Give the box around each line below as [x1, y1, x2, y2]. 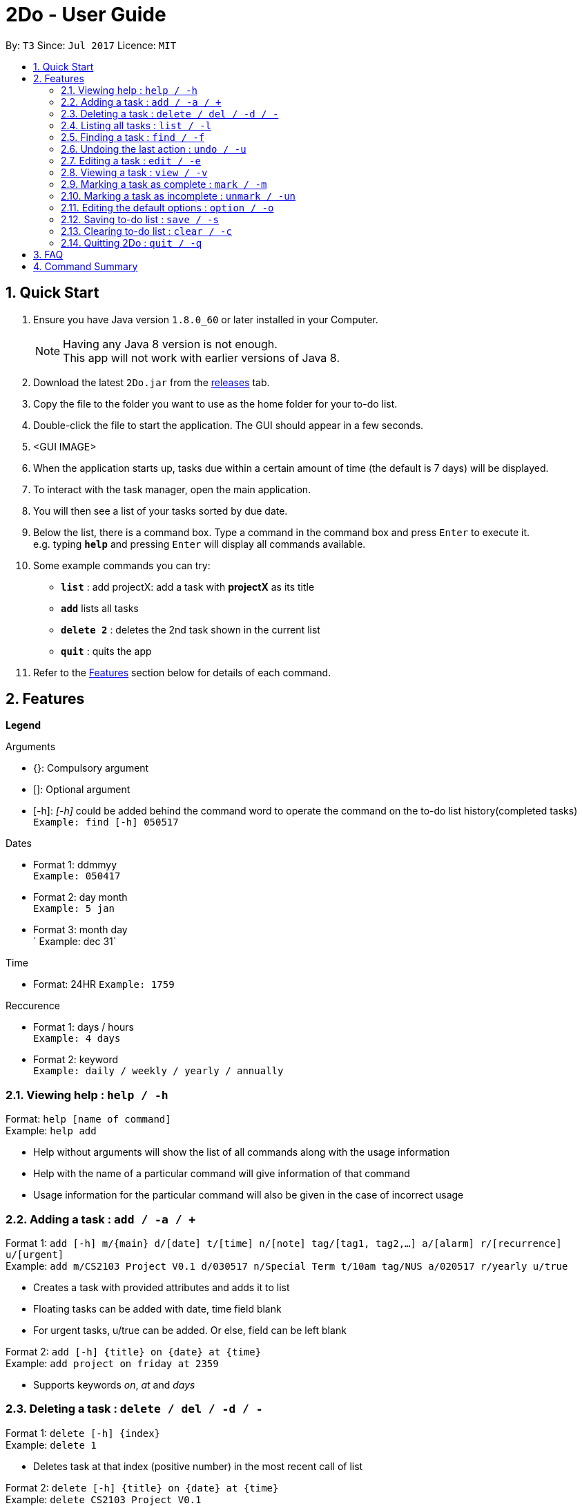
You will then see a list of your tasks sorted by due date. [33, 504, 288, 517]
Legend [6, 719, 41, 732]
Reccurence [6, 1000, 60, 1012]
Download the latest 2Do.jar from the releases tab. [33, 376, 270, 388]
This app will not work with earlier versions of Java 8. [63, 350, 340, 365]
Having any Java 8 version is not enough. [63, 336, 278, 351]
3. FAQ [33, 248, 64, 260]
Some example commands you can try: [33, 559, 211, 571]
